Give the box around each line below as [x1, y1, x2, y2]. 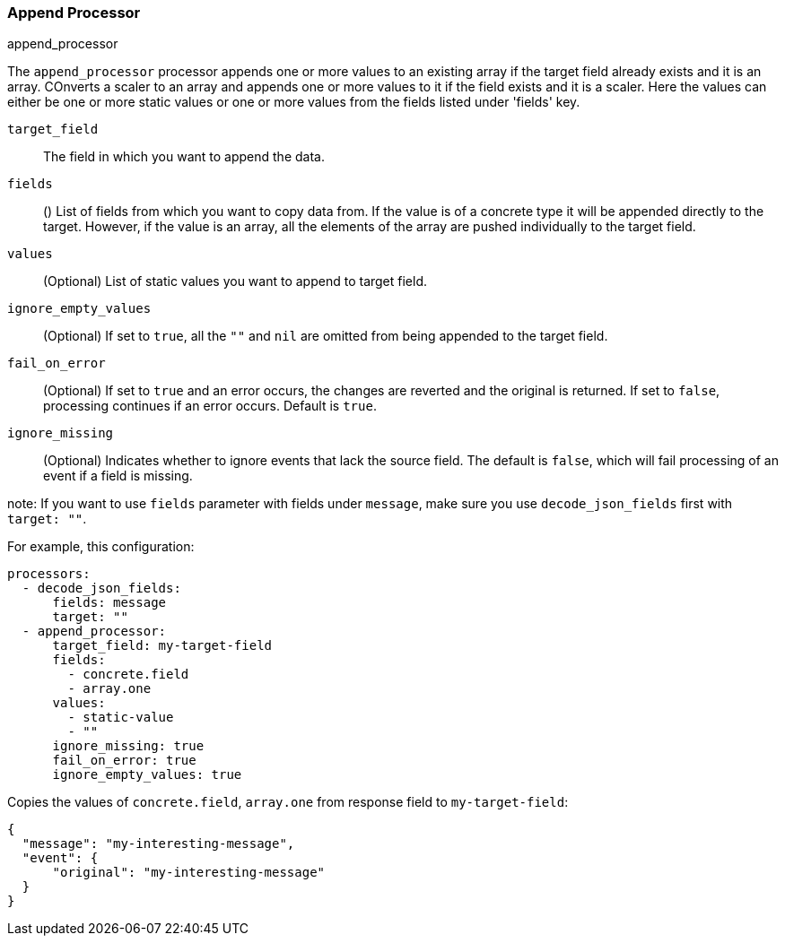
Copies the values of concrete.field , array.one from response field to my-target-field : [7, 794, 569, 810]
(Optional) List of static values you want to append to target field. [43, 273, 428, 290]
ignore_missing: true [52, 739, 205, 754]
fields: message [52, 595, 167, 610]
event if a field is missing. [43, 468, 193, 484]
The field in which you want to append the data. [43, 149, 325, 165]
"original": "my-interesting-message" [52, 865, 326, 880]
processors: [7, 567, 91, 582]
